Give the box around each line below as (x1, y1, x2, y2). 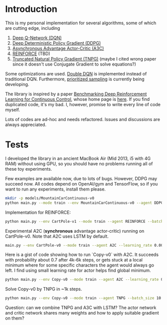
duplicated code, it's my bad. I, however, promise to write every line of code (5, 101, 161, 107)
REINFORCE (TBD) (12, 51, 51, 57)
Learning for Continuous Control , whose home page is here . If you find (5, 96, 150, 102)
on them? (5, 315, 25, 321)
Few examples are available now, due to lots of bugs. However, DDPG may (5, 175, 158, 182)
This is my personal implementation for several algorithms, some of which (5, 20, 157, 26)
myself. (5, 107, 20, 113)
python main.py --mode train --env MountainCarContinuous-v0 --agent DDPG (5, 200, 164, 205)
